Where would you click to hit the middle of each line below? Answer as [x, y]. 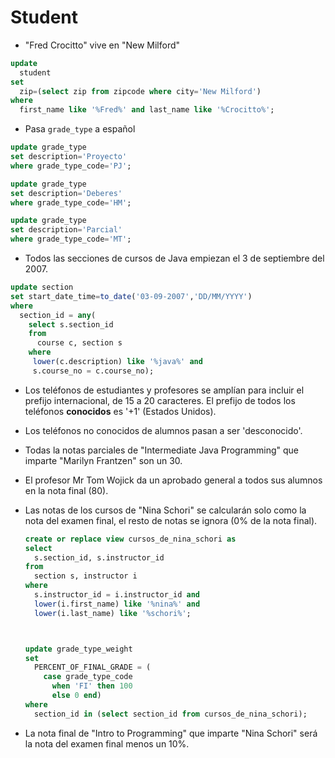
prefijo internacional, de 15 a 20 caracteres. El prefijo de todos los [160, 400]
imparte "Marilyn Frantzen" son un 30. [103, 460]
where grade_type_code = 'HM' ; [71, 202]
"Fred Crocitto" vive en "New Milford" [102, 45]
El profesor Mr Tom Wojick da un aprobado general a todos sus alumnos [173, 480]
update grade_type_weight [78, 649]
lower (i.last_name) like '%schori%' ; [113, 613]
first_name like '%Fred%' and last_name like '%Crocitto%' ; [147, 110]
